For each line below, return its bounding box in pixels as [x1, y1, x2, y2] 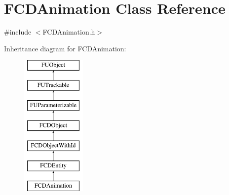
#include [4, 27, 32, 37]
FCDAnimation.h [42, 27, 95, 37]
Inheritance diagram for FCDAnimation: [4, 43, 126, 53]
